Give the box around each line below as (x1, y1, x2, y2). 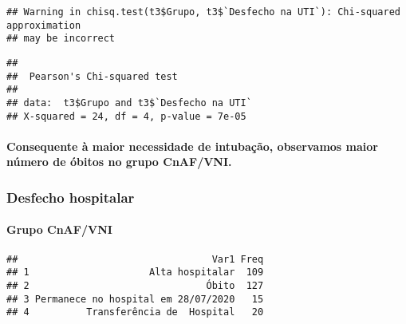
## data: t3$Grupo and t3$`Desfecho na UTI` (6, 97, 252, 109)
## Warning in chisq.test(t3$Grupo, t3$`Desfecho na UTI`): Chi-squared (6, 6, 400, 18)
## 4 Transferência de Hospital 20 (6, 306, 264, 318)
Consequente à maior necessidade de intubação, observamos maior (6, 137, 378, 154)
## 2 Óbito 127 (6, 279, 264, 291)
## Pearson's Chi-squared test (6, 70, 178, 82)
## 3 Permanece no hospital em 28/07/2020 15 (6, 293, 264, 305)
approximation (6, 19, 81, 31)
